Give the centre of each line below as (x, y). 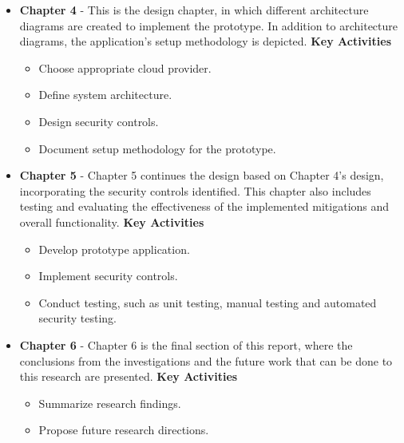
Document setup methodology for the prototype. (157, 148)
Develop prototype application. (114, 249)
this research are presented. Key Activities (129, 376)
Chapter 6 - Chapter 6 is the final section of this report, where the (186, 344)
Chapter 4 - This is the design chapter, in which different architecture (194, 10)
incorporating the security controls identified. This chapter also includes (195, 190)
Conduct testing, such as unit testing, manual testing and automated (208, 302)
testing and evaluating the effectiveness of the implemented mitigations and (204, 206)
